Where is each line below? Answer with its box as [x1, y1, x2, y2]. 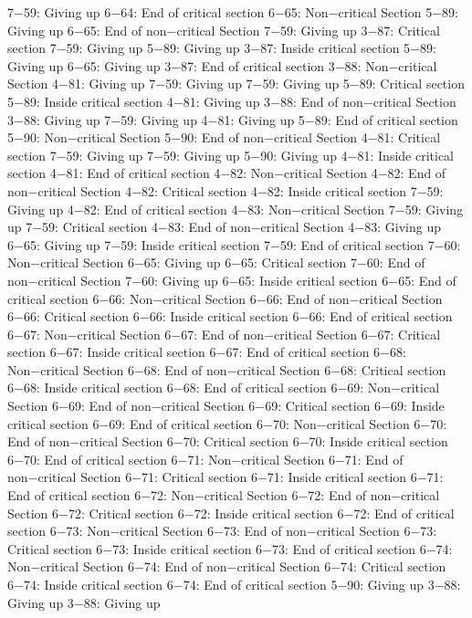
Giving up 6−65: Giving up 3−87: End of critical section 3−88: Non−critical [7, 56, 437, 75]
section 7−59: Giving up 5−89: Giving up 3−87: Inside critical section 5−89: [7, 38, 436, 58]
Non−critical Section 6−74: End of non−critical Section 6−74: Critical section [7, 557, 446, 576]
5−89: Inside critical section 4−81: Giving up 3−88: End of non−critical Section [7, 91, 456, 110]
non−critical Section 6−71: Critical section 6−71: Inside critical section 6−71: [7, 467, 444, 487]
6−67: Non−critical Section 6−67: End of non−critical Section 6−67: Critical [7, 324, 441, 343]
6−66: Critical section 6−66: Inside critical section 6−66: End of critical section [7, 307, 453, 326]
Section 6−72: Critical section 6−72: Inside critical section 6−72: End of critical [7, 503, 455, 522]
